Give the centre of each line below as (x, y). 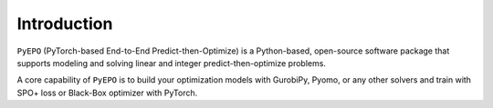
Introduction (65, 24)
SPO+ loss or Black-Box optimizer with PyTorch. (107, 93)
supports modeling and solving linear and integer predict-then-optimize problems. (171, 63)
